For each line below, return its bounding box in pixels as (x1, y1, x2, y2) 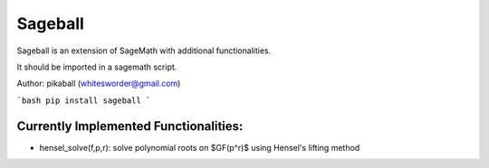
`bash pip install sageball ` (16, 95, 151, 106)
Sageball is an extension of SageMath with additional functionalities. (16, 45, 272, 56)
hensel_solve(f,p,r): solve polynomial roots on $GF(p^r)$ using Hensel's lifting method (39, 142, 360, 153)
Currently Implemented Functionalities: (16, 118, 244, 134)
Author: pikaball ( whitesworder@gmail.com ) (16, 78, 181, 89)
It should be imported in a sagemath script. (16, 61, 177, 72)
